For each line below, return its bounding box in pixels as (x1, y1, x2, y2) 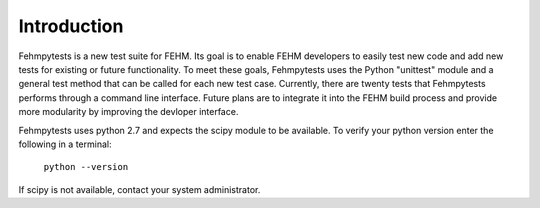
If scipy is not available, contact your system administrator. (18, 183, 261, 195)
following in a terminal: (18, 138, 112, 150)
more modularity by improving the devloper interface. (18, 106, 239, 118)
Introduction (18, 15, 124, 37)
